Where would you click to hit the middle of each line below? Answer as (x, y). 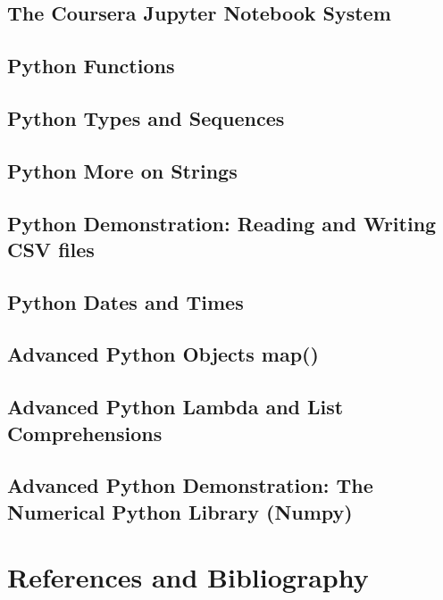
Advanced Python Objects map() (163, 354)
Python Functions (91, 66)
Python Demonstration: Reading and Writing (222, 223)
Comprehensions (85, 433)
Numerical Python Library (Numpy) (180, 511)
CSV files (51, 249)
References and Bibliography (188, 577)
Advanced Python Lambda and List (176, 407)
